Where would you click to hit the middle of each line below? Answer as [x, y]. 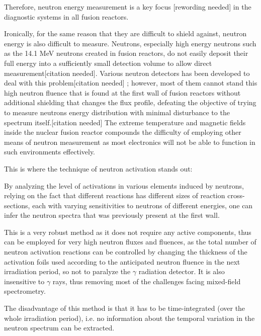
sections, [17, 205]
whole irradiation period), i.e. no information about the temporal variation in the [129, 318]
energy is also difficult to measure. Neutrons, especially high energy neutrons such [130, 43]
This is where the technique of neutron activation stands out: [98, 168]
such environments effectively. [50, 152]
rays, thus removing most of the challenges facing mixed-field [147, 281]
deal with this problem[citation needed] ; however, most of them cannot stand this [131, 83]
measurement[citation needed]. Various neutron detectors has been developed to [127, 73]
